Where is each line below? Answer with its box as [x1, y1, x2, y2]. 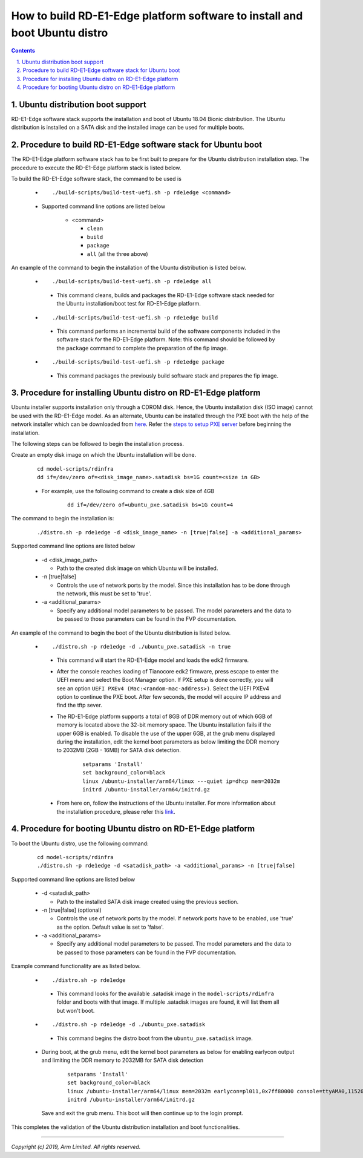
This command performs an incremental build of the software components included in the [56, 327, 281, 335]
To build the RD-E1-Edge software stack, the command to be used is [11, 175, 181, 182]
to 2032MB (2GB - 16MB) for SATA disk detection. [56, 747, 181, 754]
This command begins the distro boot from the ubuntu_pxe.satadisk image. [56, 1035, 253, 1042]
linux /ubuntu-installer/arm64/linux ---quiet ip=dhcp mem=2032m [82, 777, 281, 785]
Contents [11, 47, 36, 54]
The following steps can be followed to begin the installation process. [11, 440, 185, 447]
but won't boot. [56, 1007, 95, 1014]
